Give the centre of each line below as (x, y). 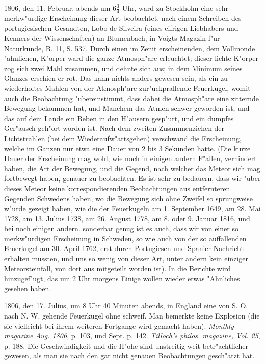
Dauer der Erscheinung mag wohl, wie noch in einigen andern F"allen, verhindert (130, 158)
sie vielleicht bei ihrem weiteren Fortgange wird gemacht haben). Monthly (119, 325)
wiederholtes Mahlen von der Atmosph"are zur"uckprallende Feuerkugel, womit (127, 88)
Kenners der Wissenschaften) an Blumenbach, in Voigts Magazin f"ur (112, 38)
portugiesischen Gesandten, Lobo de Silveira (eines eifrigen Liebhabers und (121, 28)
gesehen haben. (28, 288)
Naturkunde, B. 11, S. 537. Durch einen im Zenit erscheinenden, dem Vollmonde (130, 48)
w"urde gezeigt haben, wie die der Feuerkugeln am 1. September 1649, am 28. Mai (132, 208)
